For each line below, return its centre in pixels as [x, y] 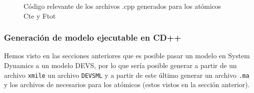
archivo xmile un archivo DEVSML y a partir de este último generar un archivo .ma [127, 75]
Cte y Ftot [40, 15]
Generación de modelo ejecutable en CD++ [93, 37]
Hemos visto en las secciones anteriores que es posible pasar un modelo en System [127, 56]
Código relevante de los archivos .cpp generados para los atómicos [122, 6]
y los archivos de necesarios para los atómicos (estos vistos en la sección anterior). [127, 84]
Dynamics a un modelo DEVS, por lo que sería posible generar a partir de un [120, 65]
